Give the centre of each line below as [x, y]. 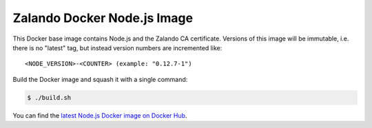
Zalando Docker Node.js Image [103, 18]
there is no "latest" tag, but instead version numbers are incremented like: [117, 47]
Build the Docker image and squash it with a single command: [100, 79]
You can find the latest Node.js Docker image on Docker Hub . [100, 115]
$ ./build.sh [49, 97]
